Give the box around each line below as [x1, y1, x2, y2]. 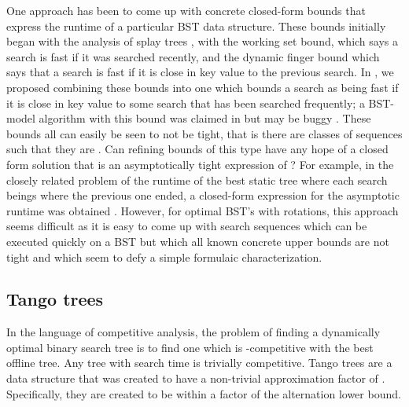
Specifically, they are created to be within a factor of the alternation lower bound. [6, 385, 401, 401]
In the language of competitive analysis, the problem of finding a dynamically [6, 324, 381, 340]
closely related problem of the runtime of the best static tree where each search [6, 171, 388, 188]
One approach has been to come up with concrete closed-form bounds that [6, 2, 366, 18]
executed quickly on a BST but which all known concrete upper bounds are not [6, 233, 389, 249]
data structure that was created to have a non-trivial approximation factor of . [6, 370, 385, 387]
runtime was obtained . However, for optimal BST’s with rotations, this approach [6, 202, 399, 218]
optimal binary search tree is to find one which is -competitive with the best [6, 339, 374, 355]
